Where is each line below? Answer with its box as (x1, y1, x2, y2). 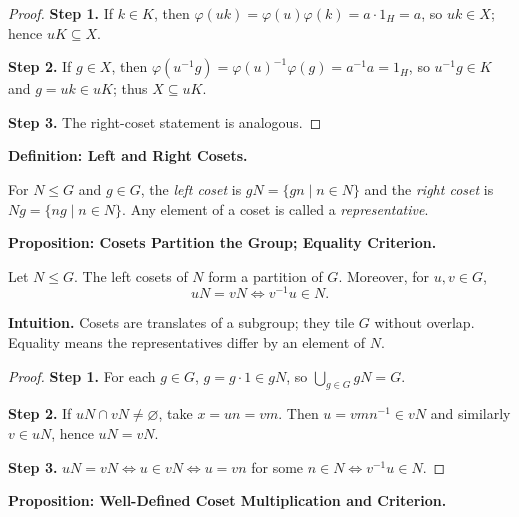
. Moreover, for (338, 265, 430, 286)
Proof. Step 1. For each (8, 365, 156, 386)
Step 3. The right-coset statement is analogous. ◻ (8, 111, 322, 132)
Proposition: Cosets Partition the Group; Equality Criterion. (8, 232, 437, 253)
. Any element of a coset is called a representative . (122, 198, 429, 219)
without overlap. (374, 312, 475, 333)
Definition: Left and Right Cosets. (8, 145, 248, 166)
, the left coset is (140, 178, 242, 199)
